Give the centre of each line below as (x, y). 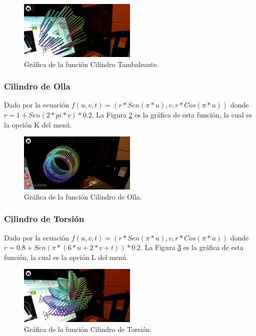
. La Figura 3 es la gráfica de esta (192, 247)
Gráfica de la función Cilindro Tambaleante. (91, 64)
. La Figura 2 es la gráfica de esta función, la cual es (172, 114)
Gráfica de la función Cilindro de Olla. (83, 196)
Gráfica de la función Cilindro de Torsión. (88, 329)
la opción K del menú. (38, 124)
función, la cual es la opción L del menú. (66, 257)
